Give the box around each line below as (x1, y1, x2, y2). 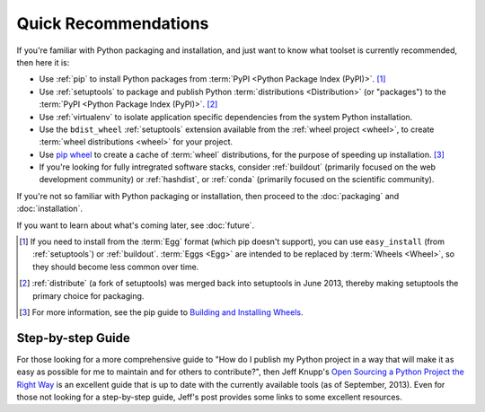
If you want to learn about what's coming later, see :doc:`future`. (16, 220, 255, 231)
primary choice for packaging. (32, 290, 145, 301)
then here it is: (16, 57, 70, 67)
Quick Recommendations (16, 13, 209, 33)
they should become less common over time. (32, 261, 199, 272)
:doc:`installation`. (16, 203, 83, 215)
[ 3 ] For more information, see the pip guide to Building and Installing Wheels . (19, 306, 304, 318)
